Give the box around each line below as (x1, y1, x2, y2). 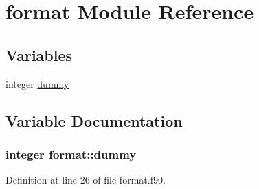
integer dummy (5, 76, 69, 90)
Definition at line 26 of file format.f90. (5, 173, 166, 187)
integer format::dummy (5, 145, 137, 162)
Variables (5, 44, 73, 65)
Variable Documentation (5, 110, 183, 131)
